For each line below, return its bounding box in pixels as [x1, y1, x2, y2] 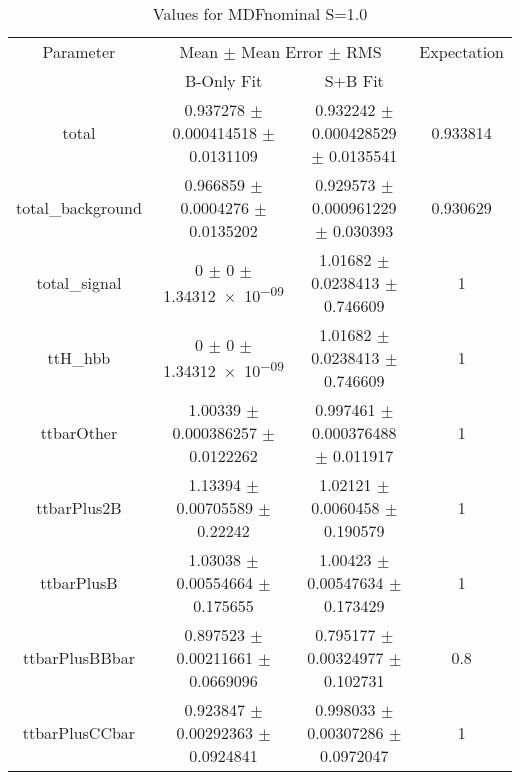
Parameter [42, 40, 116, 63]
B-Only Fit [184, 69, 263, 92]
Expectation [419, 40, 504, 63]
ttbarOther [40, 421, 118, 444]
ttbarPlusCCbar [22, 721, 136, 744]
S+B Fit [324, 69, 384, 92]
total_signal [36, 271, 122, 294]
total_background [16, 196, 142, 219]
